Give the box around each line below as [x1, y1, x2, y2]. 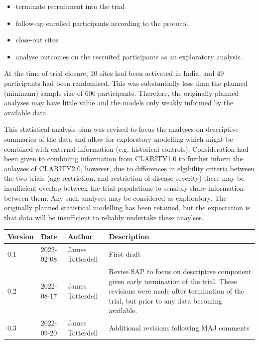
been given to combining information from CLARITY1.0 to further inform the [4, 153, 243, 164]
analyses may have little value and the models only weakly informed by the [4, 97, 234, 108]
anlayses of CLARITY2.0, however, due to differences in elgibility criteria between [4, 163, 255, 173]
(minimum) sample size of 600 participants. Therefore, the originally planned [4, 87, 239, 98]
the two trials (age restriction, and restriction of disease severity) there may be [4, 173, 245, 183]
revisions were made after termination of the [109, 286, 245, 296]
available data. [4, 107, 48, 117]
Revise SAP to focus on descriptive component [109, 266, 252, 277]
